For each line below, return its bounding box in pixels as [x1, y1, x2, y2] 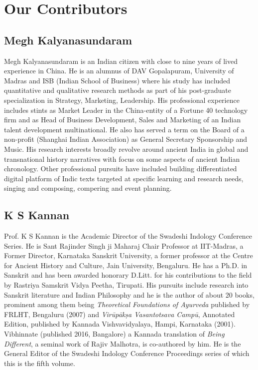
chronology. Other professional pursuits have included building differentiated [4, 163, 237, 174]
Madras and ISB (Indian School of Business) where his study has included [4, 75, 231, 85]
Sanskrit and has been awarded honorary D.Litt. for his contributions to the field [4, 270, 252, 280]
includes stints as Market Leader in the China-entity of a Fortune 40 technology [4, 104, 248, 115]
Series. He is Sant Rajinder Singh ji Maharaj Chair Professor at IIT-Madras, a [4, 240, 244, 251]
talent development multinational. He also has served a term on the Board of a [4, 124, 245, 134]
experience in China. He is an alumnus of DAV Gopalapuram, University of [4, 65, 234, 76]
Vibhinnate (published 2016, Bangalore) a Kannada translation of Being [4, 329, 225, 339]
